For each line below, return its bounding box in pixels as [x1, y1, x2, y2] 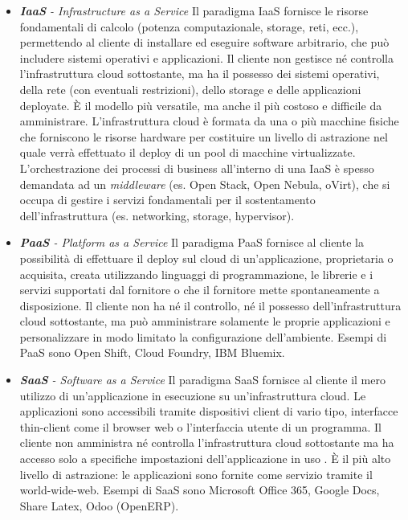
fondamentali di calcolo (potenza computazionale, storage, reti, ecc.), [19, 18, 359, 35]
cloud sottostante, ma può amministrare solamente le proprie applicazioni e [19, 313, 390, 330]
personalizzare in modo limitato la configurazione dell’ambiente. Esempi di [19, 328, 387, 345]
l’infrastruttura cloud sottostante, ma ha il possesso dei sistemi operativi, [19, 65, 380, 82]
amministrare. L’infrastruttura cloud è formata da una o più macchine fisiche [19, 113, 399, 129]
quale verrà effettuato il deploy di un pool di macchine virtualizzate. [19, 144, 356, 161]
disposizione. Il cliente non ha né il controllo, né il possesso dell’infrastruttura [19, 297, 402, 313]
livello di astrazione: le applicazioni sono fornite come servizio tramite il [19, 465, 373, 482]
